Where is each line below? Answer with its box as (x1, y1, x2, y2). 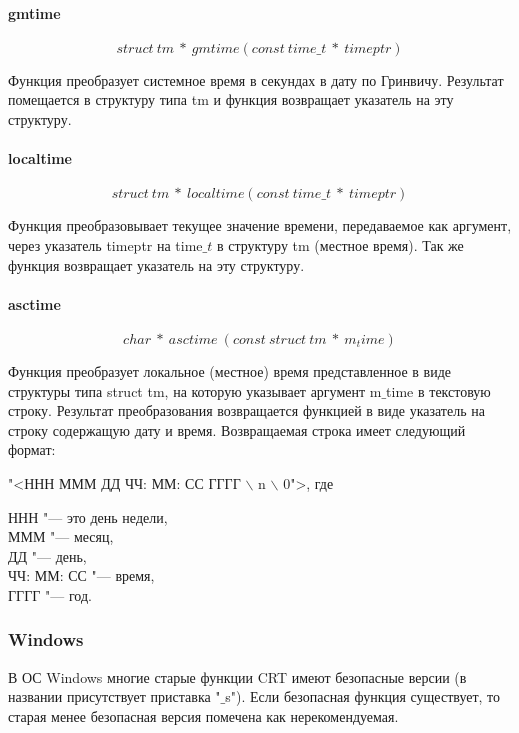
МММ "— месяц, (8, 526, 114, 547)
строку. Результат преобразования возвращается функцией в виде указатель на (8, 400, 485, 421)
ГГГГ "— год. (8, 584, 92, 605)
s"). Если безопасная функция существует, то (225, 686, 501, 707)
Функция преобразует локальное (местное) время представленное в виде (8, 360, 452, 381)
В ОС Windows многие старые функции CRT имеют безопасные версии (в (8, 666, 467, 687)
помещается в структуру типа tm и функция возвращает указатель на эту (8, 89, 454, 110)
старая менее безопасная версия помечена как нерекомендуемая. (8, 705, 399, 726)
